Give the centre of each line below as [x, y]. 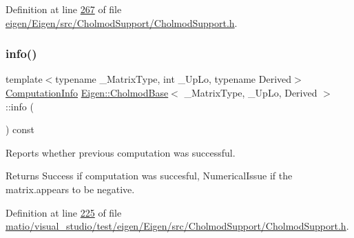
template [24, 79]
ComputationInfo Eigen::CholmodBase [87, 92]
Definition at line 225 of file [64, 212]
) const [20, 129]
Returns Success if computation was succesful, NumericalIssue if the [149, 176]
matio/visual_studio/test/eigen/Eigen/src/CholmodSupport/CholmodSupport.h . [177, 226]
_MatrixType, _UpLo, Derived [251, 92]
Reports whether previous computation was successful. [121, 152]
